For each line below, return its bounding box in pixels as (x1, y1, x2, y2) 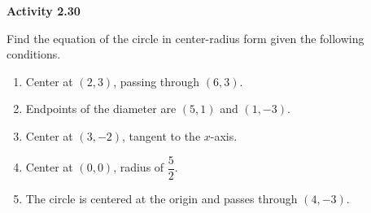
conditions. (7, 46, 61, 63)
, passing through (113, 72, 200, 89)
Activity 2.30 (7, 2, 81, 19)
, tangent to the (122, 127, 201, 144)
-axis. (210, 127, 238, 144)
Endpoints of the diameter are (25, 100, 177, 117)
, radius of (113, 159, 164, 176)
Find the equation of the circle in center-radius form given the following (7, 29, 364, 46)
